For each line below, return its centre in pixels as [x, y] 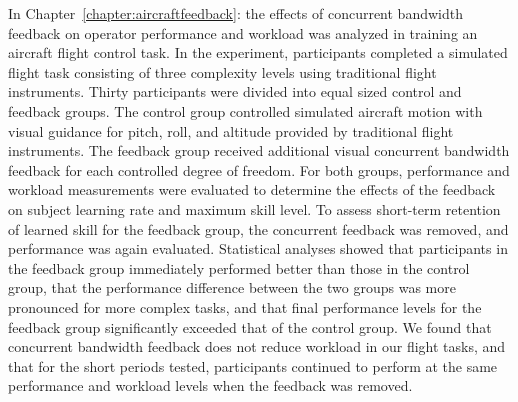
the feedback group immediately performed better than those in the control [239, 267]
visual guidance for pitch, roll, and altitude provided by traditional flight [231, 130]
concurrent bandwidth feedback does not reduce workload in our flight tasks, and [257, 346]
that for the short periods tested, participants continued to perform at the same [253, 365]
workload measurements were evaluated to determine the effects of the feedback [252, 189]
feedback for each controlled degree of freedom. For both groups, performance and [259, 169]
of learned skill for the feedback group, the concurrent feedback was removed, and [258, 228]
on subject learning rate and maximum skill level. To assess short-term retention [254, 208]
